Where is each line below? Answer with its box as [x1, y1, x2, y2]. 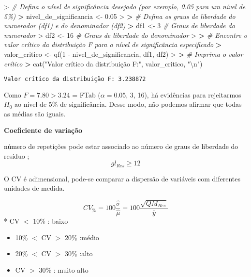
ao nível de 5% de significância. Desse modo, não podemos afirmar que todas [14, 99, 242, 109]
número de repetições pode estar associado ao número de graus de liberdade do [4, 141, 238, 151]
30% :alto [65, 248, 93, 259]
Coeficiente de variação [4, 125, 83, 135]
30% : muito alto [39, 264, 89, 275]
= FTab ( [72, 89, 101, 99]
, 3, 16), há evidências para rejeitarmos [126, 89, 241, 99]
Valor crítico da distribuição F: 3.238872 [4, 76, 146, 83]
